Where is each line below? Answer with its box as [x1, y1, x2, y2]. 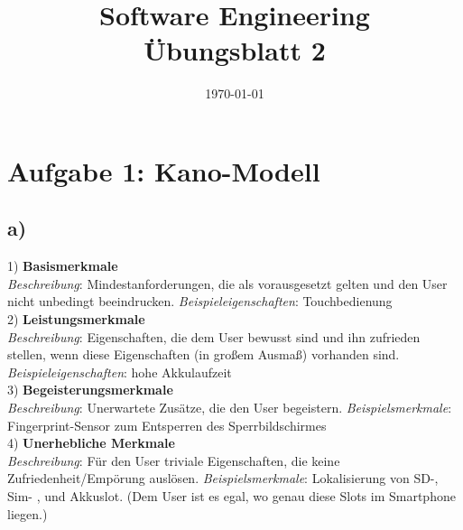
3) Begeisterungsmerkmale [7, 380, 173, 399]
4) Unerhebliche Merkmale [7, 433, 175, 452]
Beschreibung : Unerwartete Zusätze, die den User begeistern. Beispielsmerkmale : [7, 398, 452, 417]
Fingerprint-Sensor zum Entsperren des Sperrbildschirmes [7, 415, 327, 434]
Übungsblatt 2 [144, 32, 326, 69]
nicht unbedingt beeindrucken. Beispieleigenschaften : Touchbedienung [7, 292, 393, 311]
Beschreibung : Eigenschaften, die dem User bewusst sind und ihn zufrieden [7, 327, 421, 346]
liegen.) [7, 504, 48, 523]
